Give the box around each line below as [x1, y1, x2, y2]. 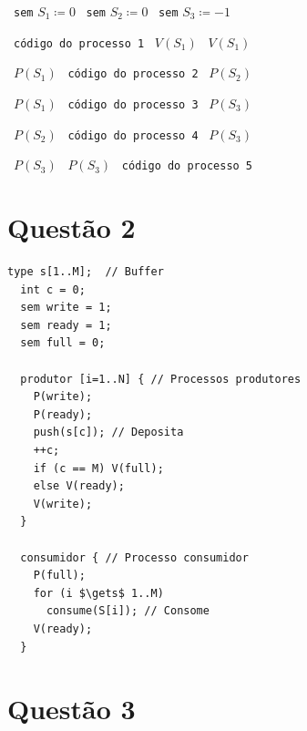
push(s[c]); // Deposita [33, 426, 184, 439]
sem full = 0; [20, 336, 106, 350]
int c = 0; [20, 283, 86, 296]
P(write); [33, 390, 93, 404]
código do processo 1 [14, 36, 145, 50]
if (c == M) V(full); [33, 461, 164, 475]
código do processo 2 [67, 67, 199, 81]
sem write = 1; [20, 301, 112, 314]
